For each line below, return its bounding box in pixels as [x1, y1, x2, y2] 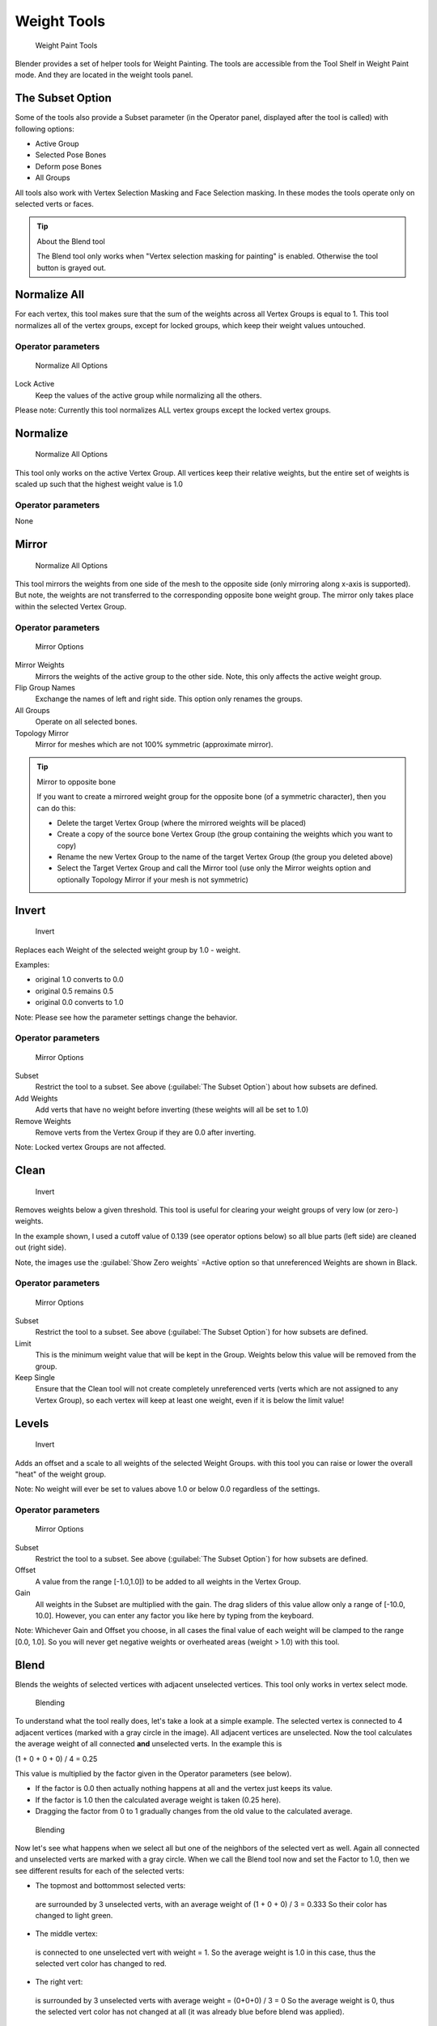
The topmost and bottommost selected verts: [35, 1881, 186, 1891]
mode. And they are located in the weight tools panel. [15, 70, 193, 80]
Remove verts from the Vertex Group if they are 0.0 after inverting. [35, 1127, 257, 1137]
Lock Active [15, 379, 55, 389]
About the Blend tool [36, 236, 105, 246]
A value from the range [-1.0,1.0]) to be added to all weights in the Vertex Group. [35, 1576, 302, 1586]
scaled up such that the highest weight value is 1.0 [15, 479, 184, 489]
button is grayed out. [36, 263, 107, 272]
